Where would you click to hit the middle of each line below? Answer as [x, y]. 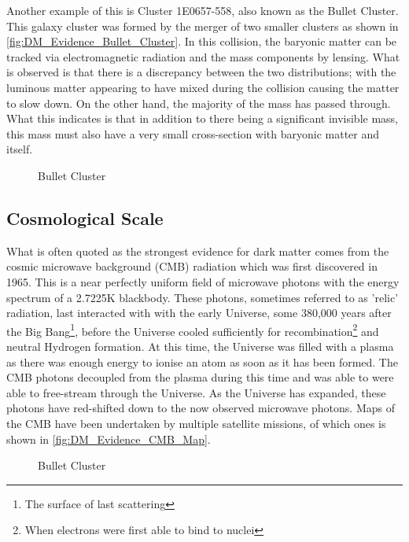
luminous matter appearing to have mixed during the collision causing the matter [203, 87]
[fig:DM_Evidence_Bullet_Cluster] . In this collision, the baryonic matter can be [202, 41]
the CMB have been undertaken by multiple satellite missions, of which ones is [196, 423]
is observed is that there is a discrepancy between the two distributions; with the [201, 72]
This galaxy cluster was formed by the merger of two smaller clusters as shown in [203, 26]
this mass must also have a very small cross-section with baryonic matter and [193, 133]
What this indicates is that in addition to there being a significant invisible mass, [202, 118]
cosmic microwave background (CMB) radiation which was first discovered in [192, 266]
